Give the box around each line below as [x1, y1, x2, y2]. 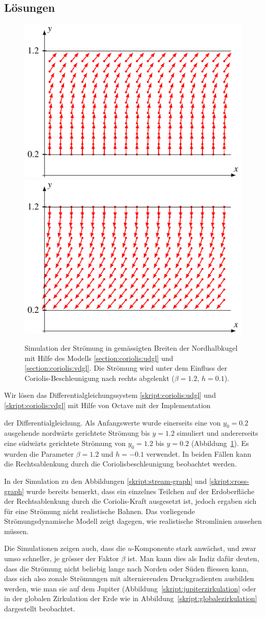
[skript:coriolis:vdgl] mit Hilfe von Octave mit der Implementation [4, 399, 211, 410]
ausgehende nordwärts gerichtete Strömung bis [4, 428, 150, 438]
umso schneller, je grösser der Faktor [4, 553, 119, 564]
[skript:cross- [209, 475, 249, 486]
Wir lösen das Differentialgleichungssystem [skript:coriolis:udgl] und [4, 390, 216, 400]
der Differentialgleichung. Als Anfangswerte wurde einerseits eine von [4, 417, 221, 428]
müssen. [4, 525, 29, 536]
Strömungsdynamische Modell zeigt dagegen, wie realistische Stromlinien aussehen [4, 516, 262, 526]
